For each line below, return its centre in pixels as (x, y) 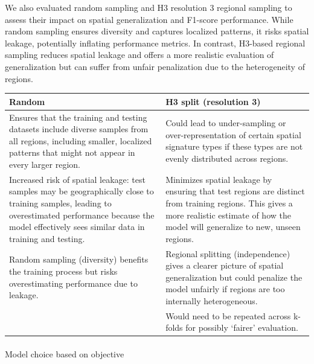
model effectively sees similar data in (77, 227)
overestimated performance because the (82, 215)
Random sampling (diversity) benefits (79, 259)
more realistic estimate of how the (228, 215)
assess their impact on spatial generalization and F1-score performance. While (149, 19)
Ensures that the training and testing (78, 117)
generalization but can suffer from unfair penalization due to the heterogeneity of (155, 66)
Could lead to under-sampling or (226, 123)
